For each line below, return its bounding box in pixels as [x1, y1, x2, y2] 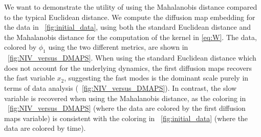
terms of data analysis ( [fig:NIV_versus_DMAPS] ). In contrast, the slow [4, 82, 237, 93]
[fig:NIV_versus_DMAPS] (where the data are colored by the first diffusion [8, 103, 246, 113]
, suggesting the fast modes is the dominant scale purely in [64, 72, 249, 83]
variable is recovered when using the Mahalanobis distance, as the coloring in [4, 92, 246, 103]
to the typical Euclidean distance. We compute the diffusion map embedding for [4, 11, 255, 22]
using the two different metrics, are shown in [48, 42, 188, 52]
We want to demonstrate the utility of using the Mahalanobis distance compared [4, 2, 257, 12]
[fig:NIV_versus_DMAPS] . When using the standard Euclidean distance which [8, 52, 256, 63]
